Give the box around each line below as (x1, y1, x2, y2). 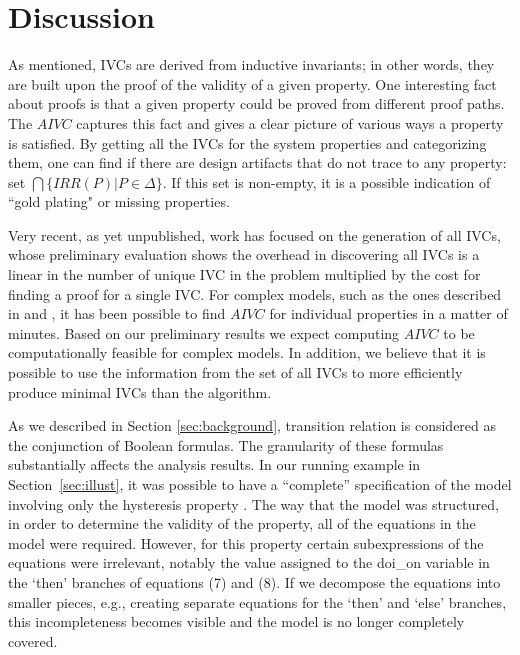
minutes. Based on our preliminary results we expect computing (8, 322, 400, 343)
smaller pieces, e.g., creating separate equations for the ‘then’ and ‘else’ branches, (8, 591, 507, 612)
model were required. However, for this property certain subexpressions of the (8, 532, 484, 553)
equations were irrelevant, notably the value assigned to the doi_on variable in (8, 552, 490, 573)
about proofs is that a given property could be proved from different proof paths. (8, 93, 505, 114)
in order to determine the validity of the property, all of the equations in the (8, 513, 476, 534)
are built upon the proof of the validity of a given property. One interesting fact (8, 73, 497, 94)
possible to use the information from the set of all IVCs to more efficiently (8, 362, 463, 383)
